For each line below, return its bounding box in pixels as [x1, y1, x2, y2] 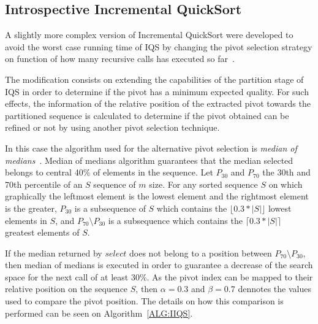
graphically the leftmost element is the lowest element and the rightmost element [5, 190, 309, 202]
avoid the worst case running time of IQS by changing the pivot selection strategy [5, 40, 312, 53]
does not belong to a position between [129, 246, 272, 259]
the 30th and [262, 166, 311, 179]
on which [268, 177, 303, 190]
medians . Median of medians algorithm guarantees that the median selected [5, 153, 293, 166]
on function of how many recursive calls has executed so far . [5, 52, 235, 65]
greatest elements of [5, 226, 80, 239]
